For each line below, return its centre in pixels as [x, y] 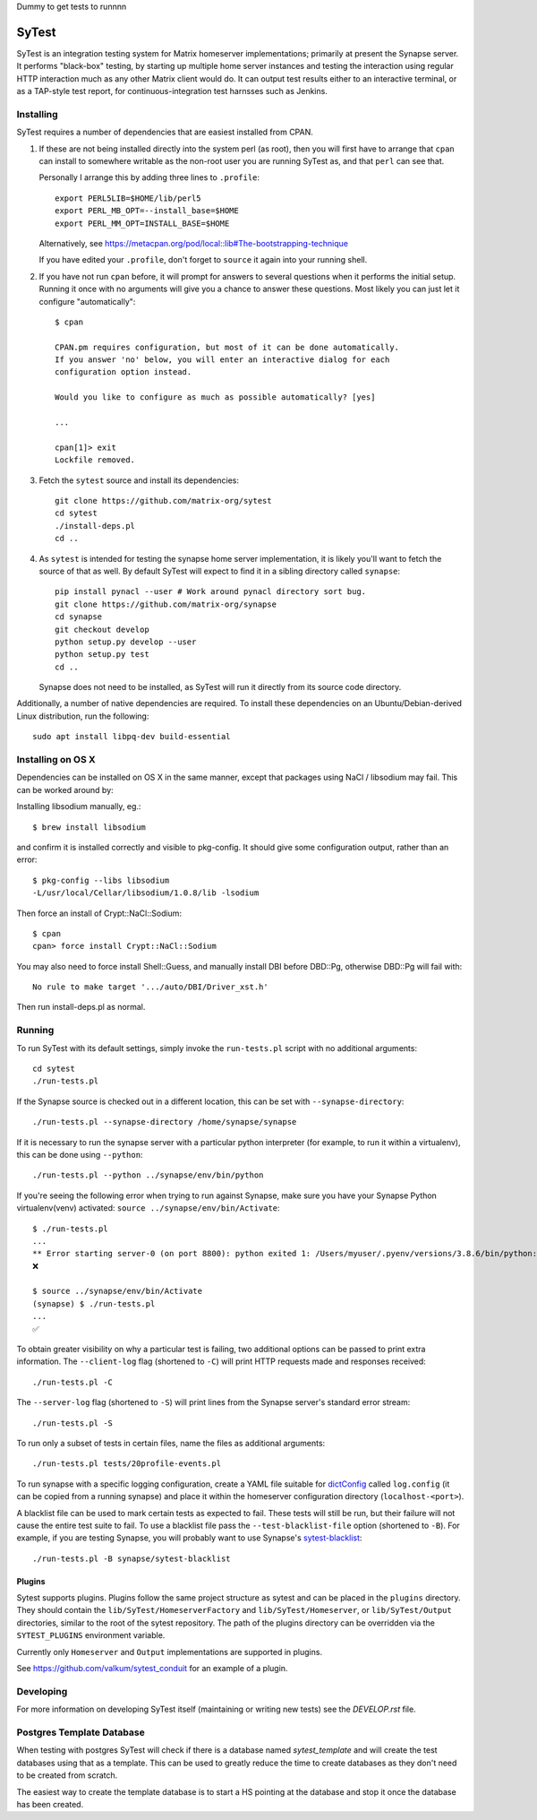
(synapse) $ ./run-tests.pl [94, 1303]
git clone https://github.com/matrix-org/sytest [163, 500]
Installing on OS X [56, 759]
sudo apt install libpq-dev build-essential [132, 737]
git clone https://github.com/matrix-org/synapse [166, 604]
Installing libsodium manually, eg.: [79, 806]
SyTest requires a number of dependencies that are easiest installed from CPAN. [165, 132]
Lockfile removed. [95, 460]
